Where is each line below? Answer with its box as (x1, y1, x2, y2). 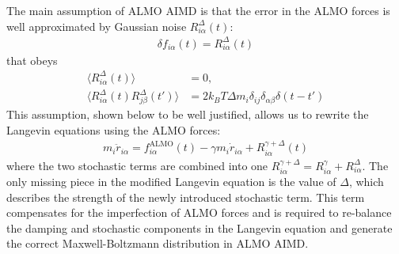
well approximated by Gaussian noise (6, 17, 187, 34)
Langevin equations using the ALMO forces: (6, 121, 221, 138)
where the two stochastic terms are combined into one (6, 157, 268, 173)
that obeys (6, 51, 58, 68)
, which (348, 172, 384, 189)
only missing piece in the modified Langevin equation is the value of (6, 172, 336, 189)
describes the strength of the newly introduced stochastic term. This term (6, 188, 365, 205)
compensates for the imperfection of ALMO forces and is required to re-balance (6, 204, 392, 221)
